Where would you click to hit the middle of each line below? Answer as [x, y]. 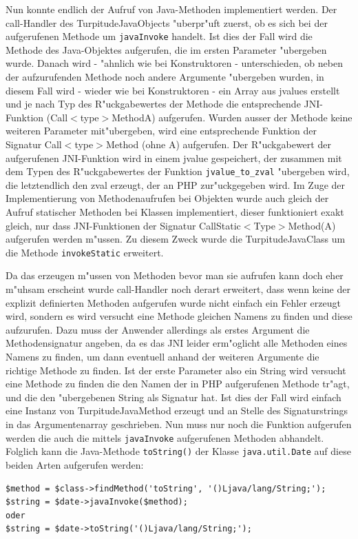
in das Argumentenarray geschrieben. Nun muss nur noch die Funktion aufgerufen [179, 424]
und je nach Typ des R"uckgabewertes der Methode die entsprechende [153, 104]
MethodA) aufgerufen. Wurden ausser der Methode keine [232, 117]
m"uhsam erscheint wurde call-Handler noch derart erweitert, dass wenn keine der [178, 289]
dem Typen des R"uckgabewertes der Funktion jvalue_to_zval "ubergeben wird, [178, 171]
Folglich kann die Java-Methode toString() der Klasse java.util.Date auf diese [178, 451]
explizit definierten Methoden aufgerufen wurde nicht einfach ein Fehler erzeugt [173, 302]
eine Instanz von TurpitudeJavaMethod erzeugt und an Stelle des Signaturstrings [177, 410]
